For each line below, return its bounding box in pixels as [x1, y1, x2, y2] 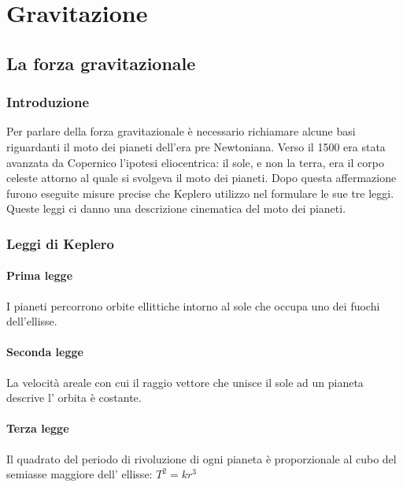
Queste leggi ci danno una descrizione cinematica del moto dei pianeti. [6, 200, 346, 217]
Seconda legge [6, 344, 83, 360]
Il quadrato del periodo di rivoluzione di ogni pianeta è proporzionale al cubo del [6, 450, 397, 467]
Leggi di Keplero [6, 233, 114, 253]
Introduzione [6, 92, 90, 112]
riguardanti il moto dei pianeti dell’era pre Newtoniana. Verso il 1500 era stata [6, 138, 386, 154]
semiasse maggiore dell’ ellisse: [6, 466, 153, 482]
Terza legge [6, 420, 69, 437]
